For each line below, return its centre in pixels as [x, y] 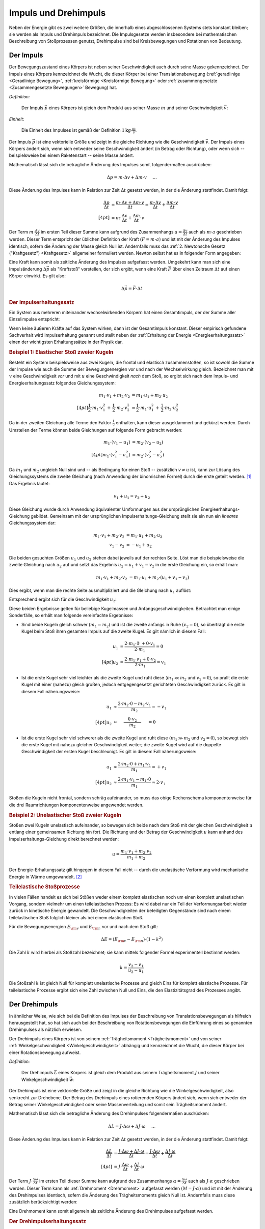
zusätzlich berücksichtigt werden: [43, 1202]
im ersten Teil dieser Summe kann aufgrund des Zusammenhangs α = [110, 1181]
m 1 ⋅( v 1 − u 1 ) [117, 442]
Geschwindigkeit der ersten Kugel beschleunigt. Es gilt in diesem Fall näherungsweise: [109, 752]
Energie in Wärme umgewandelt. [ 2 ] [45, 877]
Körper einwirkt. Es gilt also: [37, 276]
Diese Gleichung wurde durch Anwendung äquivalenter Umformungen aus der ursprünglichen [104, 509]
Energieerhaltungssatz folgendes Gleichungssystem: [63, 383]
